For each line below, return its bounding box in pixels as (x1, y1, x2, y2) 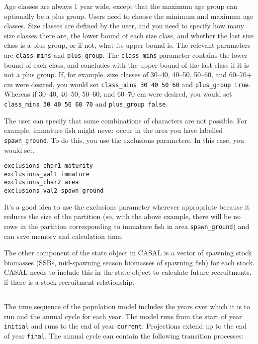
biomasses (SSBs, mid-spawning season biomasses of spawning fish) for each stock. (4, 257, 255, 267)
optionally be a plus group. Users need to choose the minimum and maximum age (4, 10, 254, 21)
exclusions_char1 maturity (4, 162, 93, 170)
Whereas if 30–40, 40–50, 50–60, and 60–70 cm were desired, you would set (4, 89, 232, 99)
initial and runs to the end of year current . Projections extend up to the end (4, 321, 247, 331)
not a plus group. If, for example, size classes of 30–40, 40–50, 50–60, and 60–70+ (4, 69, 252, 80)
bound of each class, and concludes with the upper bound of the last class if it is (4, 59, 249, 70)
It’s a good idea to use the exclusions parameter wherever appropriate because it (4, 201, 250, 212)
